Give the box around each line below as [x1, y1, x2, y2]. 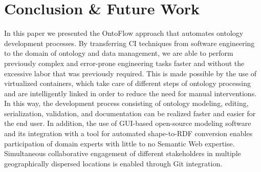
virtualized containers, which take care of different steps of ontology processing [4, 78, 251, 89]
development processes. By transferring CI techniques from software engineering [4, 37, 255, 48]
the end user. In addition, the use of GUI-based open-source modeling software [4, 118, 251, 128]
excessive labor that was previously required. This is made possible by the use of [4, 68, 257, 78]
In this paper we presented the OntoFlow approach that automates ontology [4, 28, 244, 38]
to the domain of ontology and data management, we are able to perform [4, 48, 233, 58]
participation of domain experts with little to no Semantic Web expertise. [4, 138, 235, 148]
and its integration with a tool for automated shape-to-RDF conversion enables [4, 128, 253, 139]
